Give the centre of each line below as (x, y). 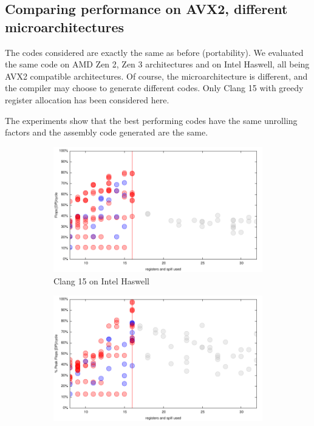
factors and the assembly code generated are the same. (107, 132)
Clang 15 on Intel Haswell (101, 280)
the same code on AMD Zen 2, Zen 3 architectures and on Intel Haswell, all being (157, 64)
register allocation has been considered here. (87, 99)
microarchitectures (64, 26)
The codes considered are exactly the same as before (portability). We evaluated (154, 52)
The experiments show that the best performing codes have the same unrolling (151, 120)
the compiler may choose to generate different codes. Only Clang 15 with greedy (154, 88)
